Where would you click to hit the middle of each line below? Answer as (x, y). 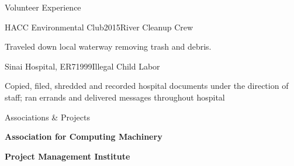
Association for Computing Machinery (84, 136)
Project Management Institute (68, 156)
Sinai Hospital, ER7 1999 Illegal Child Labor (82, 66)
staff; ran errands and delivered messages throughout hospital (115, 97)
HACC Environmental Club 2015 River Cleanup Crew (99, 27)
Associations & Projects (47, 117)
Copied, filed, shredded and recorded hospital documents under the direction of (147, 86)
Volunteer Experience (43, 7)
